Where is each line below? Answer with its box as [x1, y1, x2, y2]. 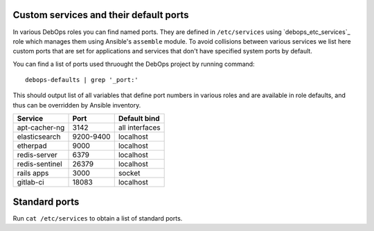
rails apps [17, 169, 49, 178]
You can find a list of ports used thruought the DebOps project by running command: [12, 60, 256, 68]
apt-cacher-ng [17, 123, 65, 132]
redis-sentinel [17, 160, 62, 169]
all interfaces [118, 123, 161, 132]
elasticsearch [17, 132, 61, 142]
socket [118, 169, 141, 178]
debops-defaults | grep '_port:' [25, 76, 139, 84]
